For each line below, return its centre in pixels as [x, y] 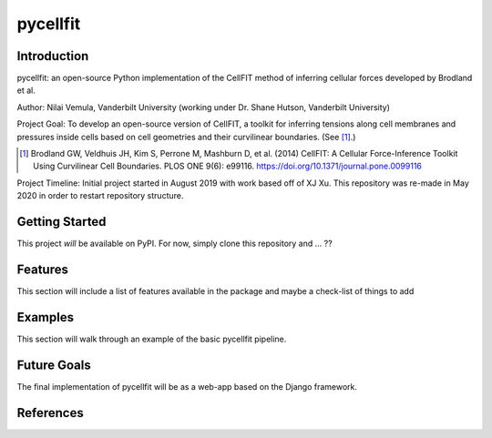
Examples [46, 317]
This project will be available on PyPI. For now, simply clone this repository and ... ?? [174, 244]
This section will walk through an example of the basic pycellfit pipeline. [152, 339]
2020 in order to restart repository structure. [100, 196]
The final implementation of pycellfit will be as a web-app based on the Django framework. [187, 386]
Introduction [53, 56]
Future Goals [54, 365]
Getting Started [61, 222]
